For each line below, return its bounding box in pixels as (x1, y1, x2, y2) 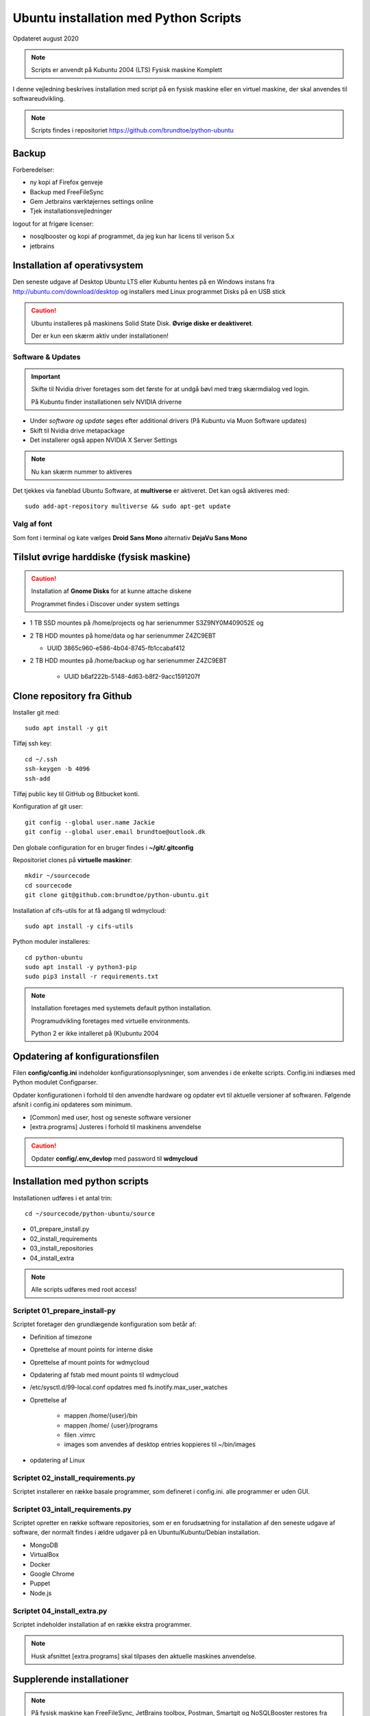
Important (31, 372, 61, 380)
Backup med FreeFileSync (29, 187, 104, 196)
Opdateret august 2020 (12, 34, 79, 43)
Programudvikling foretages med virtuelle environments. (31, 1017, 190, 1025)
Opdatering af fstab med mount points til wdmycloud (29, 1371, 179, 1379)
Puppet (29, 1579, 51, 1588)
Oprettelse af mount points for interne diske (29, 1345, 153, 1354)
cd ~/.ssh (25, 755, 58, 763)
